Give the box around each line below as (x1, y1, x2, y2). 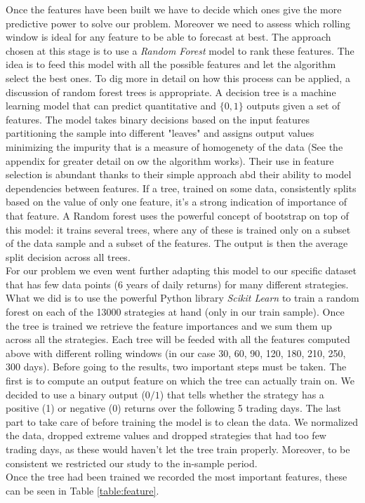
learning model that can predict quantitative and (6, 98, 216, 113)
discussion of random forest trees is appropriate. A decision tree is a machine (6, 84, 336, 99)
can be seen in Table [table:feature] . (6, 483, 159, 497)
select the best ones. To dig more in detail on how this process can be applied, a (6, 70, 350, 85)
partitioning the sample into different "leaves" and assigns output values (6, 126, 314, 140)
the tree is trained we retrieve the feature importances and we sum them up (6, 318, 332, 333)
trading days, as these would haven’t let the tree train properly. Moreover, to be (6, 442, 350, 456)
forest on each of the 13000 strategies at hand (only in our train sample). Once (6, 304, 345, 319)
